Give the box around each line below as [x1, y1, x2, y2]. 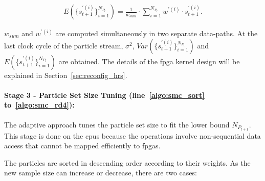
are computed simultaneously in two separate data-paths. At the [55, 28, 258, 39]
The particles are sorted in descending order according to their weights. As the [4, 157, 251, 168]
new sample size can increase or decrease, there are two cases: [4, 167, 197, 178]
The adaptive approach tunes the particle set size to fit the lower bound [4, 119, 230, 130]
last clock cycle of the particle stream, [4, 40, 123, 50]
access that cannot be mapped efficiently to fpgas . [4, 140, 161, 151]
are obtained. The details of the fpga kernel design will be [58, 56, 240, 66]
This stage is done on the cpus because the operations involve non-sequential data [4, 130, 261, 141]
